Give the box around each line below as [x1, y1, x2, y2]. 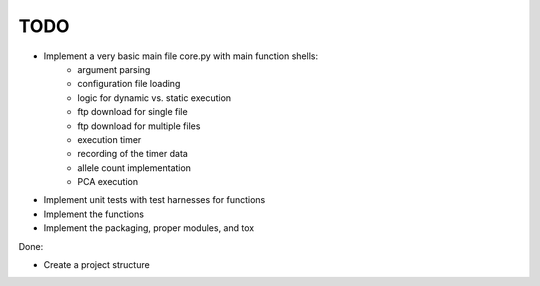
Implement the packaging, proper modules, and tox [43, 222, 255, 234]
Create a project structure [43, 259, 150, 271]
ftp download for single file [77, 106, 189, 118]
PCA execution [77, 176, 139, 188]
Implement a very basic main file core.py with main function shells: [43, 50, 319, 62]
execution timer [77, 133, 142, 145]
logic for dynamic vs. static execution [77, 91, 232, 104]
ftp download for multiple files [77, 120, 201, 132]
